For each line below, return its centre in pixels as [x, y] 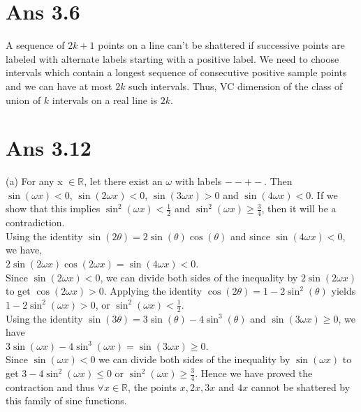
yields [344, 291]
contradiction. [35, 222]
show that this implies [53, 208]
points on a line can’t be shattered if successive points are [221, 45]
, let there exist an [123, 181]
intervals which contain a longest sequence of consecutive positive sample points [176, 72]
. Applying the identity [153, 291]
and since [250, 236]
